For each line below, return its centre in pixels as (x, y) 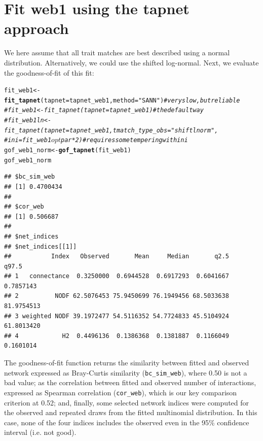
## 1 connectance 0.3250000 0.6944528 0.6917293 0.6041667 (117, 276)
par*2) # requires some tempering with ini (124, 140)
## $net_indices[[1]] (41, 246)
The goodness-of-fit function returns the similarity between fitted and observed (127, 363)
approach (36, 28)
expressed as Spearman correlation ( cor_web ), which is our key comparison (121, 392)
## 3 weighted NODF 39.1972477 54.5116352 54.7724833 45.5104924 (117, 316)
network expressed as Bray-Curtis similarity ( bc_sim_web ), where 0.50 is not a (126, 372)
